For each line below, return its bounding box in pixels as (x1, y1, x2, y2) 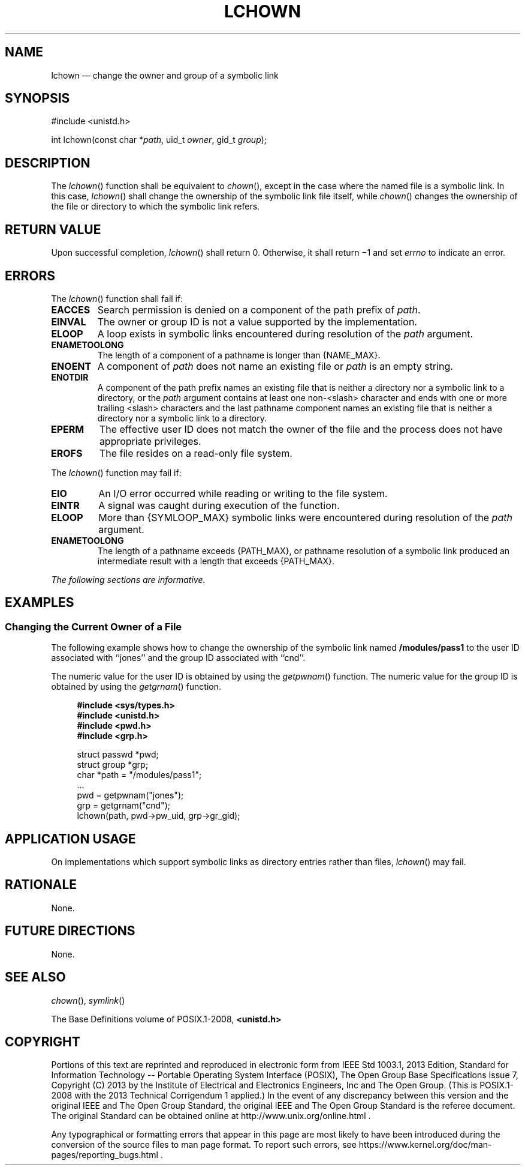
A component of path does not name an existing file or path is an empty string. (97, 360, 453, 372)
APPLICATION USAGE (5, 831, 136, 846)
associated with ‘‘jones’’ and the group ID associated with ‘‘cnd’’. (51, 653, 306, 663)
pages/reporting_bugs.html (51, 1150, 158, 1160)
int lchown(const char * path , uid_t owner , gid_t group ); (51, 134, 267, 145)
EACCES (51, 303, 90, 316)
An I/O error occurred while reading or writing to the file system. (98, 487, 388, 499)
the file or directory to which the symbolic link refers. (51, 201, 260, 212)
